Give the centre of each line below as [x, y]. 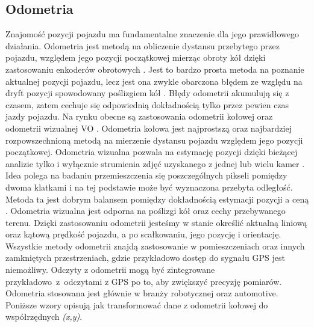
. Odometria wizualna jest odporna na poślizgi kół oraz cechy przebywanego [146, 211]
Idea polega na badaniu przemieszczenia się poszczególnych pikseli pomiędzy [146, 175]
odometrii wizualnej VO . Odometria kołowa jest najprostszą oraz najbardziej [149, 128]
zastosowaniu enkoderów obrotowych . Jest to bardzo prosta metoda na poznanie [155, 69]
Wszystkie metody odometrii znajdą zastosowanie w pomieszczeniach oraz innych [155, 246]
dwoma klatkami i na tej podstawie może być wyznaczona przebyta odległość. [149, 187]
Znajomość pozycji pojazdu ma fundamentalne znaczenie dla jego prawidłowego [152, 34]
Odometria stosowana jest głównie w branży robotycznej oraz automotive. [142, 293]
